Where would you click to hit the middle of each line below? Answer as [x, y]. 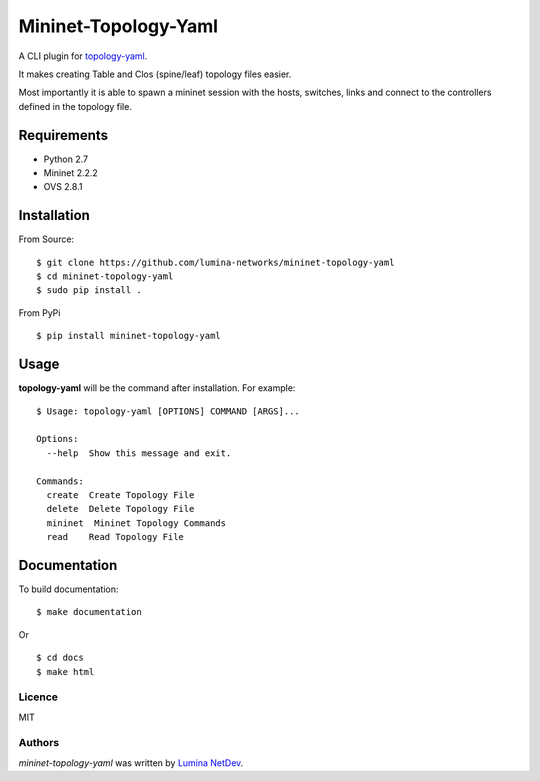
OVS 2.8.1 [63, 187]
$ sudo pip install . [89, 290]
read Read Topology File [115, 537]
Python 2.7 [66, 159]
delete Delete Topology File [120, 509]
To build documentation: [68, 589]
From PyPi [39, 312]
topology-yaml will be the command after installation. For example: [157, 388]
